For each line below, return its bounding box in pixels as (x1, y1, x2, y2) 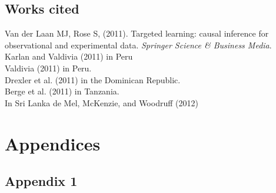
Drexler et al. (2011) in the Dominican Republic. (5, 73, 181, 86)
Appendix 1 (5, 172, 78, 190)
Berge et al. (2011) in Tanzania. (5, 85, 119, 97)
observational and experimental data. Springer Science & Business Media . (5, 38, 272, 51)
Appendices (5, 131, 101, 155)
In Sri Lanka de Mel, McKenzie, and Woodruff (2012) (5, 96, 198, 109)
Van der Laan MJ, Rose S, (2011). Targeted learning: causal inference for (5, 27, 269, 40)
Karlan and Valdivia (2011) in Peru (5, 50, 133, 63)
